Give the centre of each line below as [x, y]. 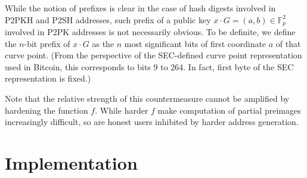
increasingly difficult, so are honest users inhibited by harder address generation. [152, 122]
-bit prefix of [47, 43]
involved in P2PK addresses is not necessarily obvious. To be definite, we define [150, 32]
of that [288, 43]
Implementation [71, 162]
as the [103, 43]
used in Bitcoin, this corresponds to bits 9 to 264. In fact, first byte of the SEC [149, 66]
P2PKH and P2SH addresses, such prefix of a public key [108, 19]
